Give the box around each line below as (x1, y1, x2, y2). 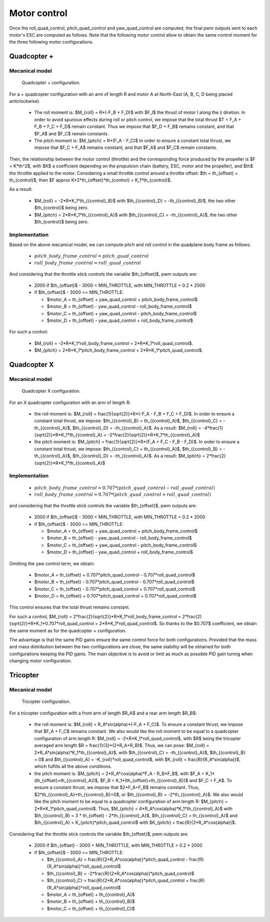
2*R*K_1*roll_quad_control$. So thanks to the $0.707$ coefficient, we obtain (99, 621, 257, 627)
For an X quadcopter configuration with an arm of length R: (9, 399, 131, 406)
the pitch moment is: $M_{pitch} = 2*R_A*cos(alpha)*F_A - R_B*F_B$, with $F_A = (34, 770, 205, 777)
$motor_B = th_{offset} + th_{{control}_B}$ (46, 898, 135, 904)
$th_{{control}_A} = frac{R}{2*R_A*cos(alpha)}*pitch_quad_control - (46, 856, 188, 862)
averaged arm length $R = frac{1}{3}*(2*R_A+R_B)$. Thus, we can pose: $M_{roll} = (34, 743, 209, 749)
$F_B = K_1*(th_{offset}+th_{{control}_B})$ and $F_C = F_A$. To (100, 778, 232, 784)
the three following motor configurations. (9, 39, 93, 45)
